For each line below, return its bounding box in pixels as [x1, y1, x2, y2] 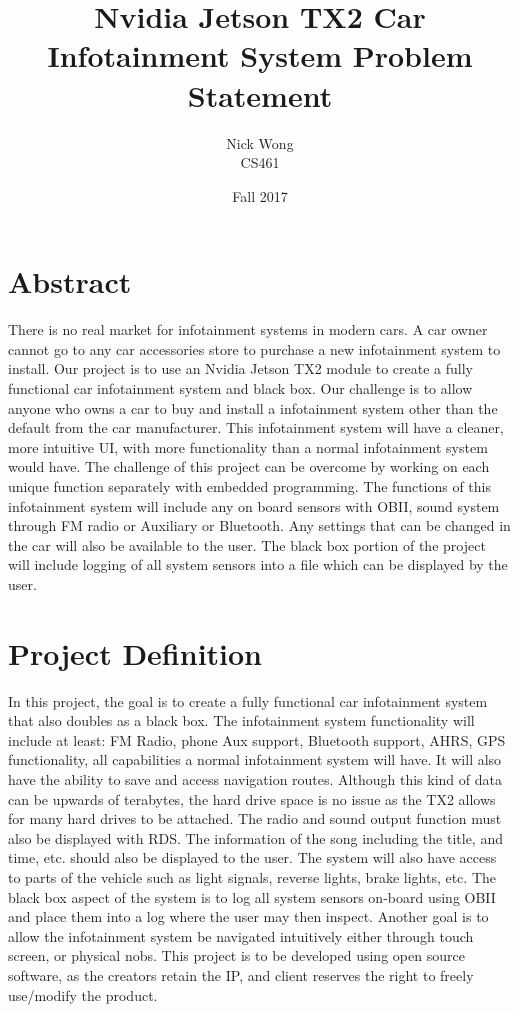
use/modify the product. [8, 984, 158, 1005]
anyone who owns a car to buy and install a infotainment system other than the [8, 397, 498, 418]
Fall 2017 [232, 185, 288, 206]
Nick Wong [226, 132, 294, 153]
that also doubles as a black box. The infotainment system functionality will [8, 710, 475, 731]
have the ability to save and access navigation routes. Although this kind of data [8, 769, 502, 790]
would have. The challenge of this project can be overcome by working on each [8, 456, 490, 477]
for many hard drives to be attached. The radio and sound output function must [8, 808, 502, 829]
